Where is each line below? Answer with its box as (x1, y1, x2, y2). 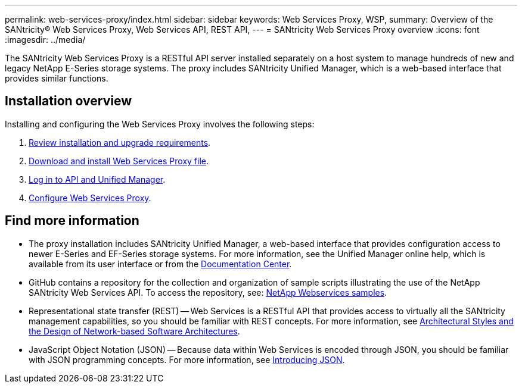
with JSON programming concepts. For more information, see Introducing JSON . (29, 354, 345, 365)
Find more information (5, 213, 139, 229)
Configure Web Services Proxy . (29, 192, 151, 203)
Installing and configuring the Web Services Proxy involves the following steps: (5, 118, 315, 129)
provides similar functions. (5, 73, 108, 83)
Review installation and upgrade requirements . (29, 137, 211, 148)
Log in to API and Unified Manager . (29, 174, 166, 184)
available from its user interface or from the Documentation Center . (29, 258, 292, 269)
